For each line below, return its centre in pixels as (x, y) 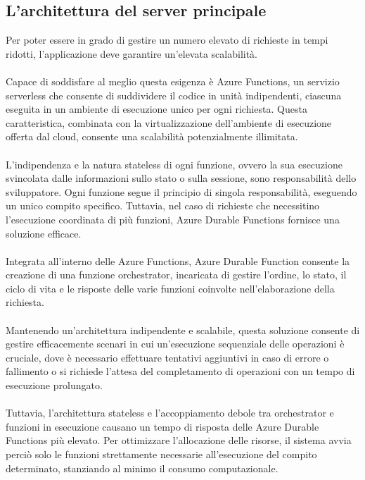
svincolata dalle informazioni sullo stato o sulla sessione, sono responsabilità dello (181, 178)
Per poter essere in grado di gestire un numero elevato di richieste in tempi (167, 40)
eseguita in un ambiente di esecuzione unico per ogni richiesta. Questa (156, 109)
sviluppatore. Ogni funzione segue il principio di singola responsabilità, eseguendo (181, 191)
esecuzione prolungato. (54, 385)
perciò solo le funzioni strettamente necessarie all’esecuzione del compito (161, 454)
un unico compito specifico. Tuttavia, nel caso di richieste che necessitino (163, 205)
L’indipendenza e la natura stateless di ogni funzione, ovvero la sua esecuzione (174, 164)
